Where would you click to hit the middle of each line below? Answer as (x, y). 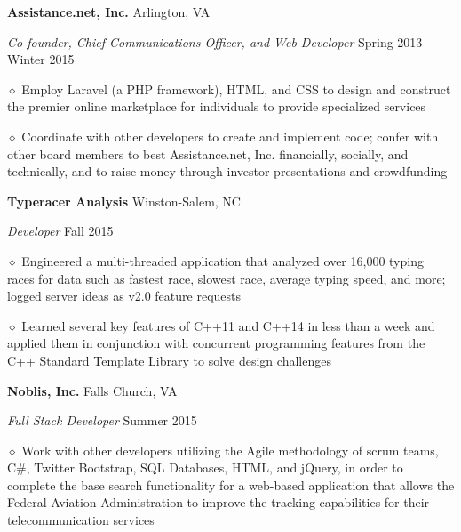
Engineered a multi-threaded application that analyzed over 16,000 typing (223, 260)
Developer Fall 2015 (60, 231)
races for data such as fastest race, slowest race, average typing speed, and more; (227, 278)
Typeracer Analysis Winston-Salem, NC (124, 201)
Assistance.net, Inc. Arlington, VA (109, 12)
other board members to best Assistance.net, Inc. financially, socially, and (208, 153)
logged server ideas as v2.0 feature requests (124, 296)
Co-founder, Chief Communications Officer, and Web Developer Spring (200, 41)
